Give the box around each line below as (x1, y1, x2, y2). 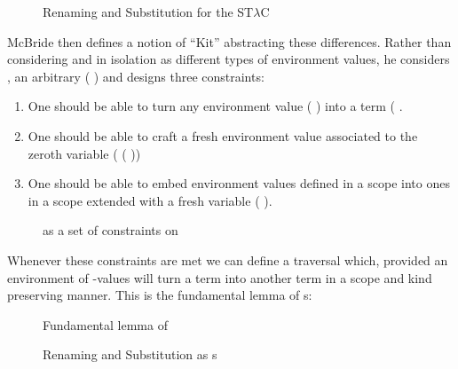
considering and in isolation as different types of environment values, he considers (7, 50, 450, 68)
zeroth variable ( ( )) (28, 144, 141, 162)
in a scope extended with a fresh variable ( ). (28, 191, 272, 209)
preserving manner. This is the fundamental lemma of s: (7, 286, 312, 304)
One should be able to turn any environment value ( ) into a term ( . (28, 97, 403, 115)
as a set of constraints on (43, 221, 178, 239)
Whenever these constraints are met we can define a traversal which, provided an (7, 250, 448, 269)
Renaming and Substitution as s (43, 345, 217, 364)
